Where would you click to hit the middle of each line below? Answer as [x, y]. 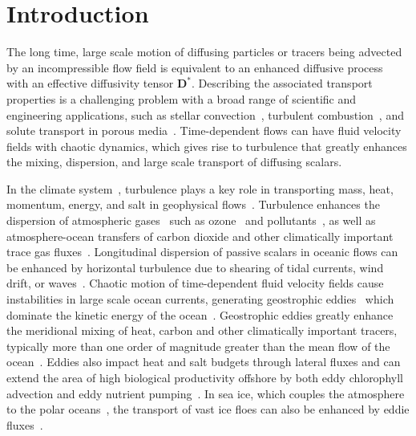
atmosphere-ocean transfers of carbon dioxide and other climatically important [200, 236]
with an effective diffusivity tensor [90, 83]
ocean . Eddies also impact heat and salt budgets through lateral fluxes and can [204, 362]
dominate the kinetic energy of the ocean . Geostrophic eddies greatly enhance [200, 314]
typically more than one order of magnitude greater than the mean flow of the [198, 346]
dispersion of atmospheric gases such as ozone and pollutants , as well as [191, 220]
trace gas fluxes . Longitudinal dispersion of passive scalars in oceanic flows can [202, 252]
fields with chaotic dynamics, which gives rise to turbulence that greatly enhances [207, 146]
